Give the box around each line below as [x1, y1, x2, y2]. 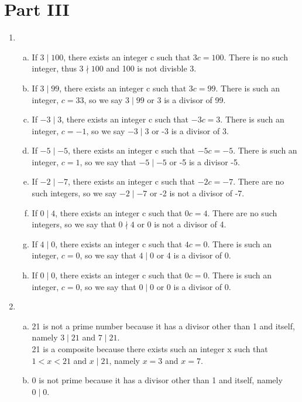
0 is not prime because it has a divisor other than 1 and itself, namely [32, 374, 283, 386]
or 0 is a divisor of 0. [156, 280, 231, 292]
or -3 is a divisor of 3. [152, 124, 229, 137]
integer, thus [32, 62, 77, 74]
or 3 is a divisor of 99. [147, 93, 226, 105]
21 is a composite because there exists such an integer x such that [32, 343, 268, 355]
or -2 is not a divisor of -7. [149, 187, 245, 199]
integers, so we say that [32, 218, 116, 230]
